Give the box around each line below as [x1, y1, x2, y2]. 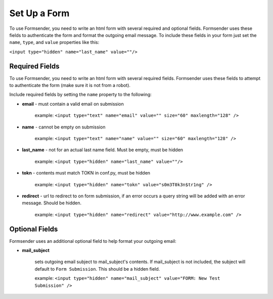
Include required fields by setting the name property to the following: [9, 92, 152, 98]
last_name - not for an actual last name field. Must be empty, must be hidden [22, 147, 184, 153]
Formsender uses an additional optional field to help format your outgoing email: [9, 238, 176, 244]
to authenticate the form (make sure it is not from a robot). [9, 82, 131, 89]
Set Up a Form [9, 8, 70, 19]
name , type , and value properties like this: [9, 39, 100, 46]
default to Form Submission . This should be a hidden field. [34, 266, 160, 272]
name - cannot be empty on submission [22, 124, 106, 130]
